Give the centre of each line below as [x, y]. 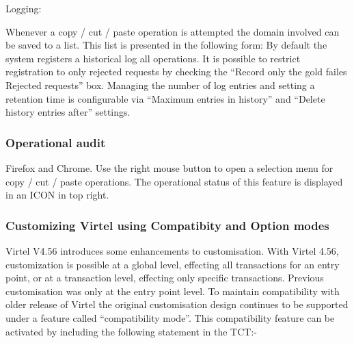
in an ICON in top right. [57, 195]
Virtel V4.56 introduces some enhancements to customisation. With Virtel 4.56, [172, 250]
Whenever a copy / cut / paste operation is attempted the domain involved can [173, 31]
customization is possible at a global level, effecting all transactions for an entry [173, 264]
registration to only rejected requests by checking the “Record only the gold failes [176, 72]
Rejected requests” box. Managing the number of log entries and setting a [160, 85]
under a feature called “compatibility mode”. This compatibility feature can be [170, 317]
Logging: [24, 8]
